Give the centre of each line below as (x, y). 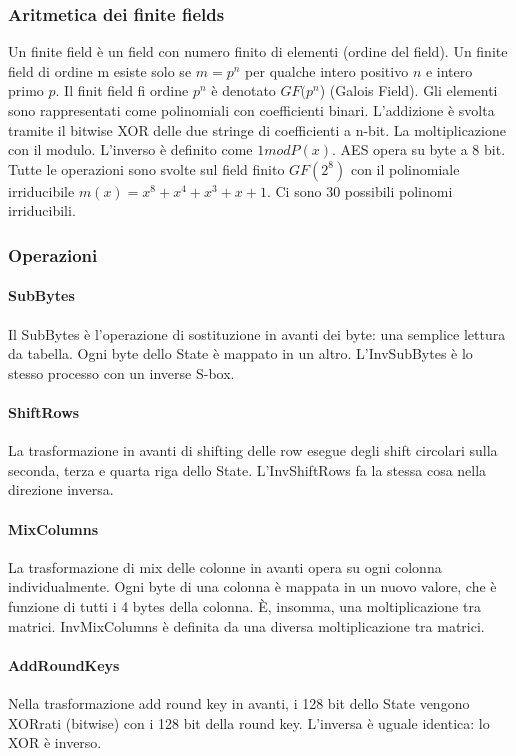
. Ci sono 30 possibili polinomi (359, 190)
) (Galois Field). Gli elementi (408, 90)
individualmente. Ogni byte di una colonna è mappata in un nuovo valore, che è (252, 586)
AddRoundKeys (64, 664)
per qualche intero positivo (327, 70)
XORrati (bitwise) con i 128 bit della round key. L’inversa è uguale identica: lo (249, 722)
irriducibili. (42, 210)
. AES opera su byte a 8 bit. (419, 149)
